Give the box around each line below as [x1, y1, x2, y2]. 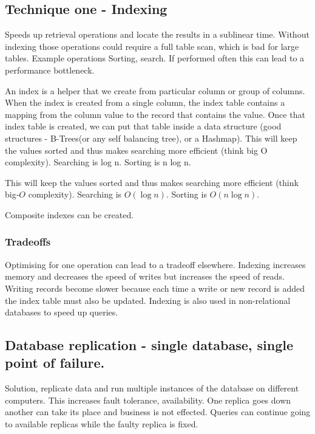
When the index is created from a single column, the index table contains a [5, 96, 285, 109]
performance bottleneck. [5, 63, 95, 76]
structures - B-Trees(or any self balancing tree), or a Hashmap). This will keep [5, 131, 297, 144]
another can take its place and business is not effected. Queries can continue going [5, 405, 311, 418]
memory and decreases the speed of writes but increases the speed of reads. [5, 270, 285, 283]
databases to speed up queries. [5, 306, 118, 319]
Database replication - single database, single [5, 336, 294, 354]
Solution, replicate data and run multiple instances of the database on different [5, 382, 299, 394]
